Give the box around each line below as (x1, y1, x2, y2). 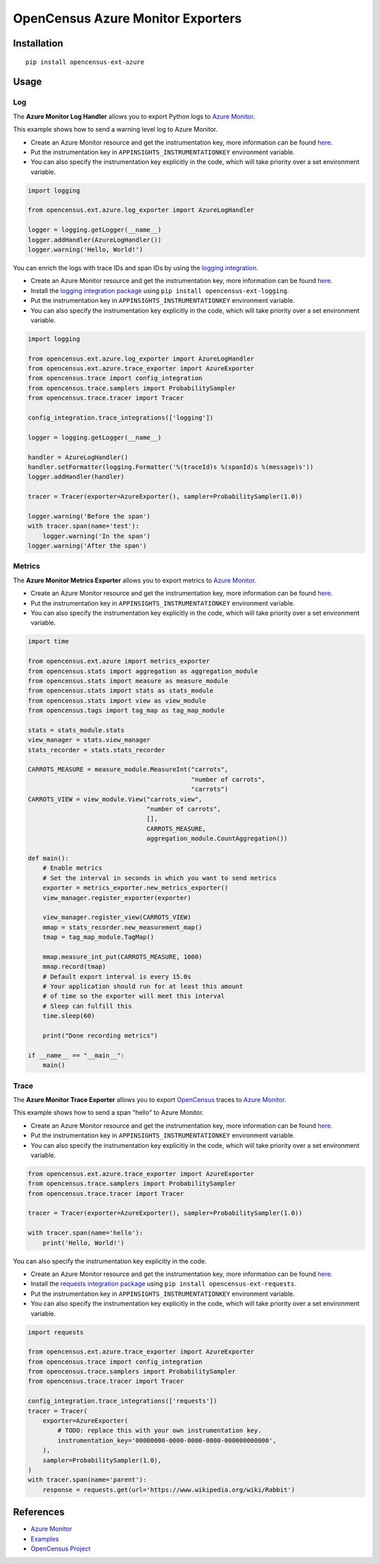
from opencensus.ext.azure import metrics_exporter (27, 657, 210, 665)
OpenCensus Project (30, 1544, 91, 1553)
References (13, 1506, 65, 1518)
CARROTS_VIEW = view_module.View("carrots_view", (27, 795, 203, 803)
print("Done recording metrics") (42, 1032, 158, 1040)
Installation (13, 37, 63, 49)
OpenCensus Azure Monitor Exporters (13, 11, 242, 26)
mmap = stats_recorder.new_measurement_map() (42, 923, 203, 931)
